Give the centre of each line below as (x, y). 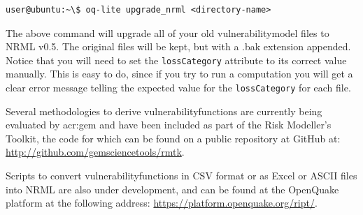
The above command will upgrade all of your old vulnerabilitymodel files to (168, 32)
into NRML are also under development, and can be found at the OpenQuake (172, 189)
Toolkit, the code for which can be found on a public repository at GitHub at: (173, 138)
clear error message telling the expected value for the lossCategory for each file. (178, 88)
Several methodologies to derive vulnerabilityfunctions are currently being (164, 111)
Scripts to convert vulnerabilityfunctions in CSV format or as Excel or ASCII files (181, 176)
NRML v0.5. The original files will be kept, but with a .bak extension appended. (178, 46)
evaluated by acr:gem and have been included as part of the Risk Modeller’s (169, 125)
